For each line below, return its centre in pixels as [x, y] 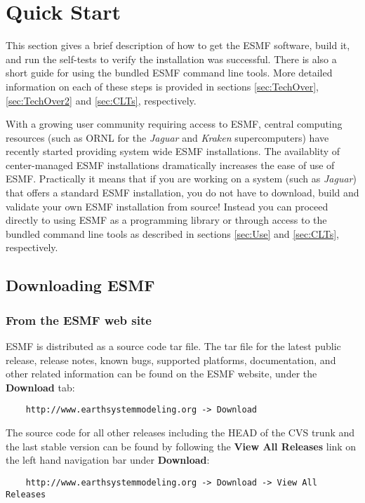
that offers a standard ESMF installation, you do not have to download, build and [182, 193]
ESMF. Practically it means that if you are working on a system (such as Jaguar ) [181, 179]
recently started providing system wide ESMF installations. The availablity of [173, 151]
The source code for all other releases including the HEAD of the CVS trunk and [180, 432]
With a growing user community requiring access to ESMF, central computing [174, 124]
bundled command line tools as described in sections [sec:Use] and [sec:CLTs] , [172, 233]
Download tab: [40, 387]
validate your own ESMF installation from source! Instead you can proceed [167, 206]
